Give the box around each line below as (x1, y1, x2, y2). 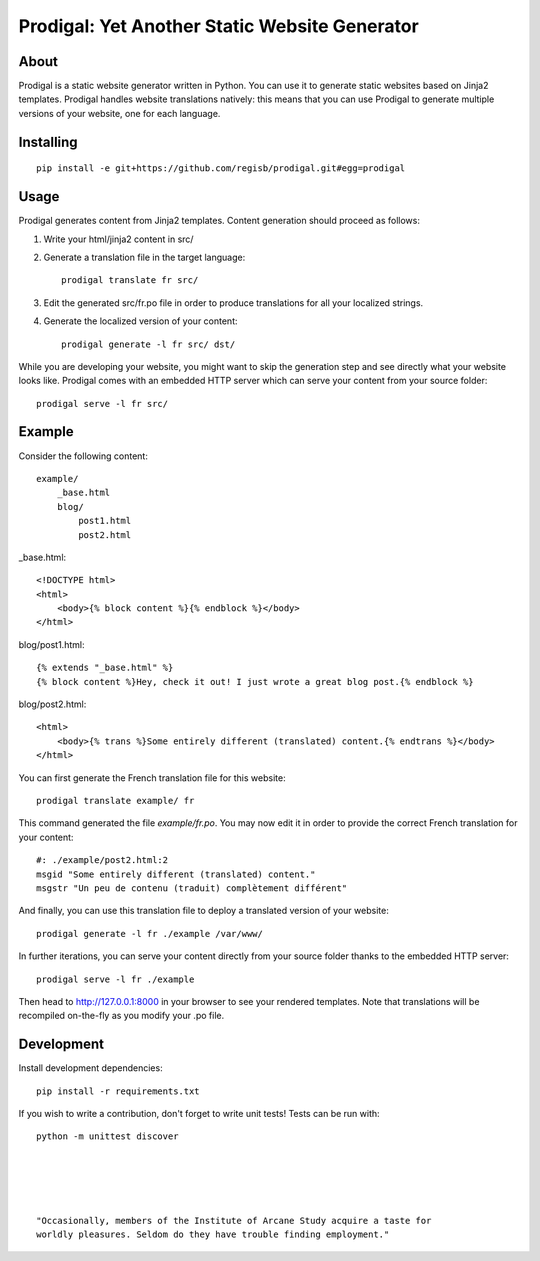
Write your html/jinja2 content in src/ (43, 233, 194, 245)
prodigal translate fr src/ (61, 275, 199, 286)
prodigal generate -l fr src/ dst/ (61, 338, 236, 350)
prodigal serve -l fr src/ (36, 398, 169, 409)
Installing (18, 133, 79, 150)
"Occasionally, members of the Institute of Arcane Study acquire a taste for (36, 1215, 432, 1226)
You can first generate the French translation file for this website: (18, 771, 286, 784)
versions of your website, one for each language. (18, 107, 221, 119)
